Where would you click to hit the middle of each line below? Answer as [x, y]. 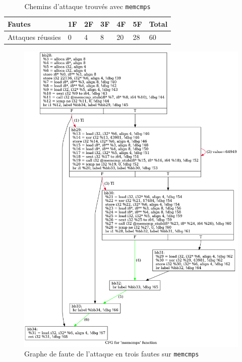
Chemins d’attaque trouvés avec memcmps [87, 6]
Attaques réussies [34, 37]
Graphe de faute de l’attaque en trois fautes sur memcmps [112, 354]
